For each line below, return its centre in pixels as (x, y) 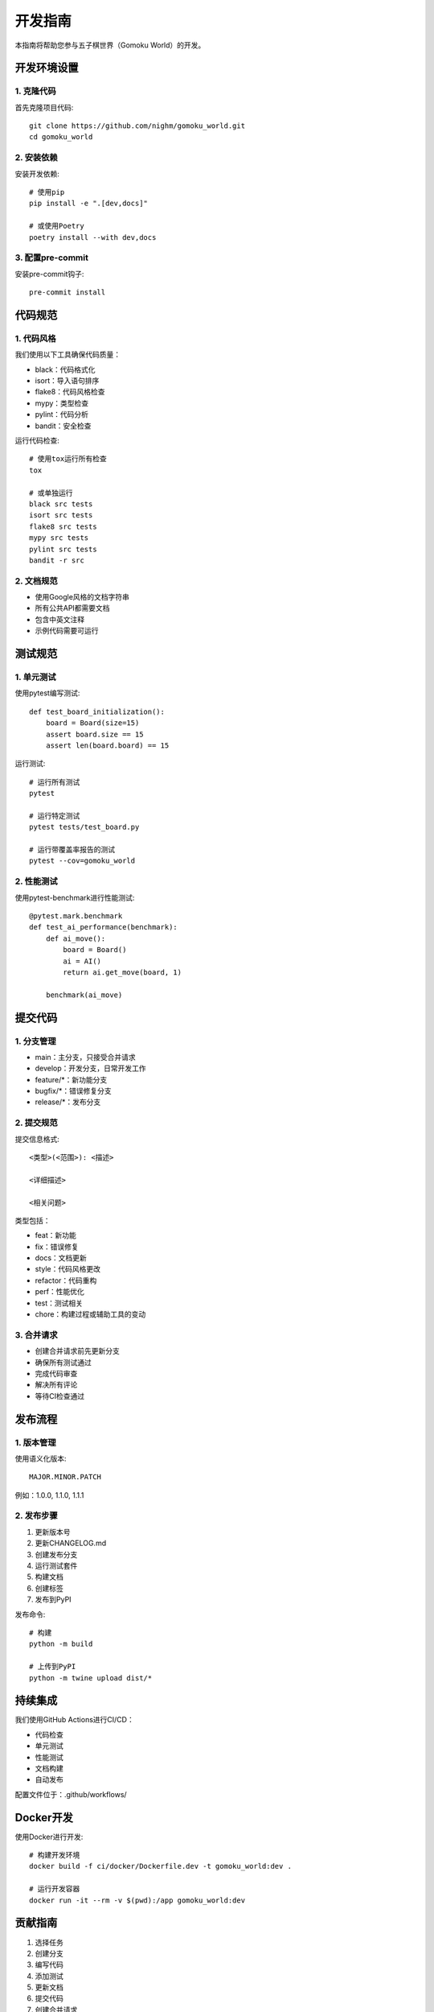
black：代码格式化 (65, 369)
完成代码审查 (56, 1373)
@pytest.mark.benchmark (76, 916)
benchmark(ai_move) (84, 995)
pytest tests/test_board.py (84, 827)
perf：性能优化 (59, 1292)
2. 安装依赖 (36, 158)
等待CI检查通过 (59, 1396)
